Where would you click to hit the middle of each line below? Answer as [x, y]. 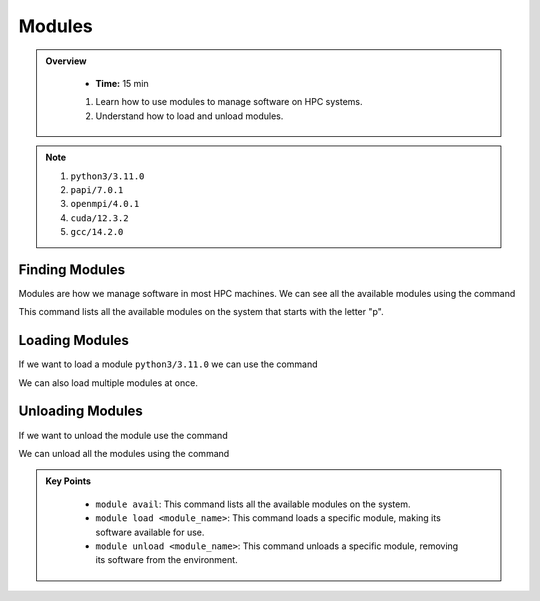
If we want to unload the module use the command [123, 435]
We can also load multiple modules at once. [108, 382]
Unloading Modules [81, 411]
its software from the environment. [167, 560]
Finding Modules [72, 269]
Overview [66, 61]
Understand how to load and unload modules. [189, 116]
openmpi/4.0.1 [105, 204]
